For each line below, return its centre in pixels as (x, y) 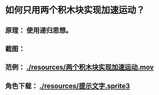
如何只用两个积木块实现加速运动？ (75, 10)
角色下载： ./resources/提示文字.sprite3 (68, 86)
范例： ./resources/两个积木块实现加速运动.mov (79, 67)
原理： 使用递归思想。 (39, 30)
